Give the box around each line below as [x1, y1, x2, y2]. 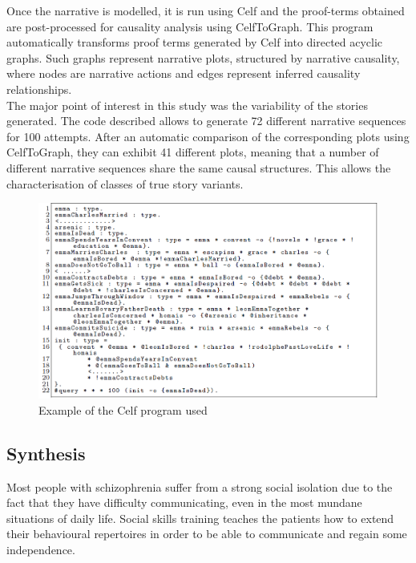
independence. [6, 541, 75, 558]
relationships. [6, 80, 72, 97]
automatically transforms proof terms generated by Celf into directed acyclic [6, 34, 383, 51]
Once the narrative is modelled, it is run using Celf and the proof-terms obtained [6, 2, 405, 18]
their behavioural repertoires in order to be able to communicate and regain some [6, 525, 407, 542]
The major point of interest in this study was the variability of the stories [6, 96, 368, 113]
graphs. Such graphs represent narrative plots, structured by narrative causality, [6, 49, 400, 66]
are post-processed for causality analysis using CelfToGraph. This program [6, 18, 374, 34]
